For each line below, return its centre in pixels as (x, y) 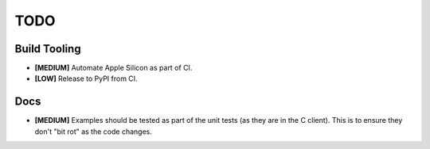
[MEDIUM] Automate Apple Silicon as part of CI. (113, 68)
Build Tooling (48, 49)
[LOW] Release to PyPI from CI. (86, 78)
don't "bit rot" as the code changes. (94, 132)
